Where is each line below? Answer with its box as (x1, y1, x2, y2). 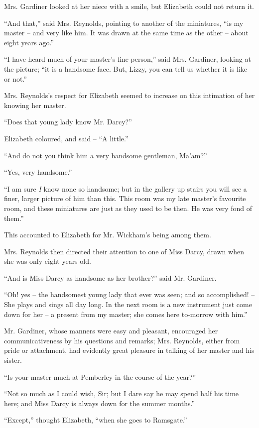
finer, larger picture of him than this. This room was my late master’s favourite (4, 193, 246, 204)
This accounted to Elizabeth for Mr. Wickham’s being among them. (4, 229, 211, 240)
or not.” (4, 73, 27, 84)
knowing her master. (4, 100, 66, 110)
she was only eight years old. (4, 256, 91, 266)
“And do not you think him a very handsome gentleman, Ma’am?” (4, 150, 207, 160)
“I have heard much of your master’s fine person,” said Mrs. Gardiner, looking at (4, 54, 251, 64)
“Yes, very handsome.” (4, 167, 72, 177)
